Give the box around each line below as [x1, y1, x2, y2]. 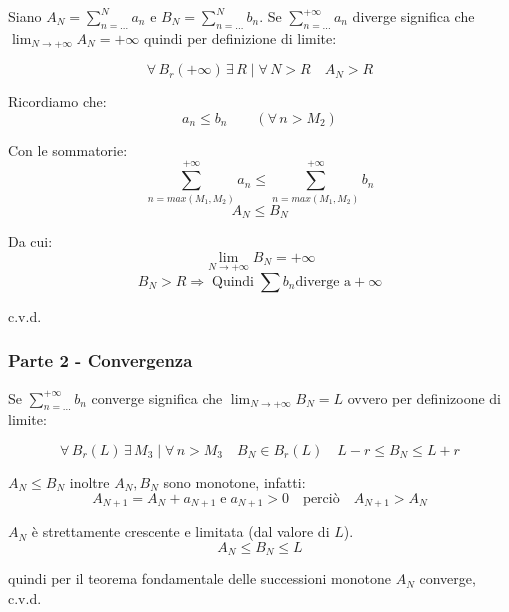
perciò [303, 491, 340, 506]
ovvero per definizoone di [347, 387, 502, 408]
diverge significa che [352, 6, 475, 26]
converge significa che [91, 387, 223, 408]
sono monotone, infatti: [163, 472, 306, 493]
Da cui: [8, 231, 53, 252]
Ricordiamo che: [8, 91, 107, 112]
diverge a [295, 274, 352, 289]
